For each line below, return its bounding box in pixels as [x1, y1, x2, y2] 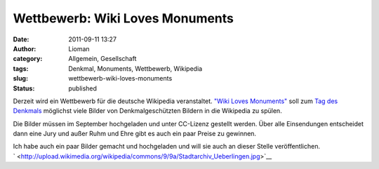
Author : [13, 44, 36, 53]
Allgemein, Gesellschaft [68, 55, 137, 63]
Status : [13, 84, 35, 93]
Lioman [68, 44, 91, 53]
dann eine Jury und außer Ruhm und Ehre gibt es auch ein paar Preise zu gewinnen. [13, 130, 256, 138]
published [68, 84, 98, 93]
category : [13, 55, 43, 63]
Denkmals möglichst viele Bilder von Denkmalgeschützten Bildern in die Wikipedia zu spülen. [13, 107, 282, 115]
